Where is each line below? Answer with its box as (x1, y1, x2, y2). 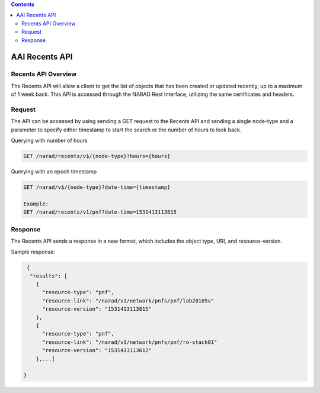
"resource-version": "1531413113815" (42, 305, 152, 313)
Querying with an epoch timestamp (11, 168, 97, 175)
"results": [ (30, 272, 68, 279)
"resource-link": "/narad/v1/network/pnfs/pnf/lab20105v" (42, 297, 215, 304)
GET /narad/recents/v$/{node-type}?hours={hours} (23, 153, 171, 160)
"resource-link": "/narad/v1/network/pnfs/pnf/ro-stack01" (42, 339, 217, 346)
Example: (23, 200, 49, 207)
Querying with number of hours (11, 137, 88, 144)
